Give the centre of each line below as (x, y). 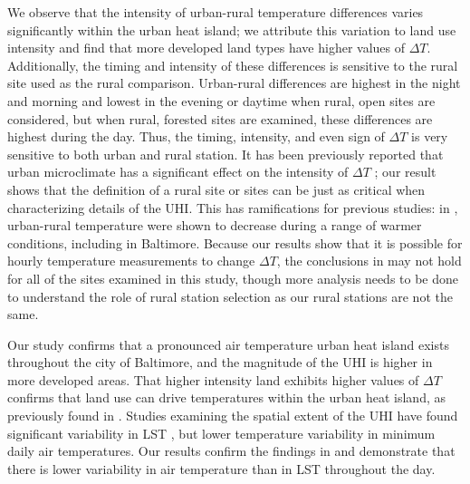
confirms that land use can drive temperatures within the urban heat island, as (226, 397)
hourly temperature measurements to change (131, 261)
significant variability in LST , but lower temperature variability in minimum (221, 433)
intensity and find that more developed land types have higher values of (206, 48)
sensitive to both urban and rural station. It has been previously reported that (225, 154)
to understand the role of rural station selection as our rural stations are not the (230, 296)
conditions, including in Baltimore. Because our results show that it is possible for (235, 242)
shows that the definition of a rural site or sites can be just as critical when (216, 189)
